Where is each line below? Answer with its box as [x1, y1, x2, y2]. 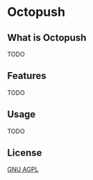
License [7, 147, 42, 159]
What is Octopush [7, 32, 87, 44]
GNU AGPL [7, 165, 39, 174]
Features [7, 70, 46, 82]
